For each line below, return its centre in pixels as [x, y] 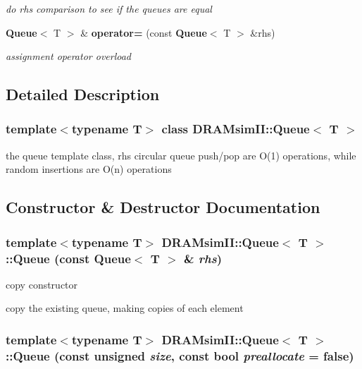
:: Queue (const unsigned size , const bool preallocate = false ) [180, 355]
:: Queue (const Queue [68, 258]
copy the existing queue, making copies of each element [125, 308]
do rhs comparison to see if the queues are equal [109, 8]
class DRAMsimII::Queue [236, 129]
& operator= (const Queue [144, 32]
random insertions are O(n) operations [89, 169]
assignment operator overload [69, 56]
